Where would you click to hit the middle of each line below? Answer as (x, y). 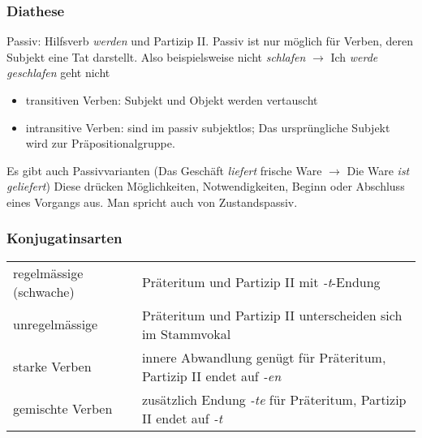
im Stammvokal (186, 333)
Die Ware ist (378, 170)
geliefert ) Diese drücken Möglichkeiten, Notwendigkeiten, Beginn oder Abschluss (206, 186)
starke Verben (52, 367)
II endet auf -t (182, 418)
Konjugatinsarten (65, 238)
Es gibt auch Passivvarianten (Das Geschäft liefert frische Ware (164, 170)
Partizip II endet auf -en (211, 376)
